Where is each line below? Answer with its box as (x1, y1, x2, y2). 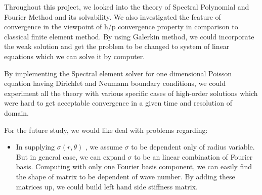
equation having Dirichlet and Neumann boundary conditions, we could (4, 78, 226, 88)
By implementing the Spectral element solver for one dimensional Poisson (4, 68, 232, 78)
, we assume (85, 141, 122, 152)
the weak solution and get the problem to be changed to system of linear (4, 41, 230, 52)
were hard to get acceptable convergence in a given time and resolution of (4, 97, 232, 108)
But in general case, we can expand (16, 151, 125, 162)
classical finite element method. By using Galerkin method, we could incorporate (4, 31, 254, 41)
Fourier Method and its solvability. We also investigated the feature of (4, 11, 221, 22)
